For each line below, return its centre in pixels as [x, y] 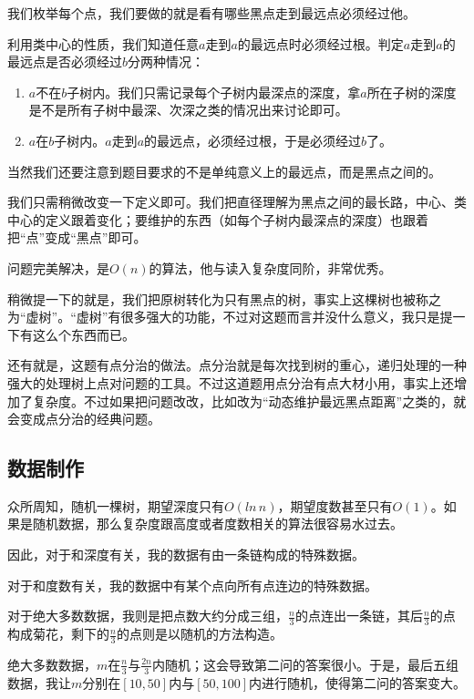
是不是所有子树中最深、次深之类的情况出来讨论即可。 [188, 110]
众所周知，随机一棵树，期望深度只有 [116, 505]
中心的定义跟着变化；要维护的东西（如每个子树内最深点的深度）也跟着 [218, 219]
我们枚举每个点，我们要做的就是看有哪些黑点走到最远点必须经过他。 [211, 13]
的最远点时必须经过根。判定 [320, 43]
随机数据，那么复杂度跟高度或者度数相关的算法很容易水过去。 [217, 524]
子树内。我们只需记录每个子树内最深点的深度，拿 [214, 92]
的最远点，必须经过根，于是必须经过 [253, 140]
